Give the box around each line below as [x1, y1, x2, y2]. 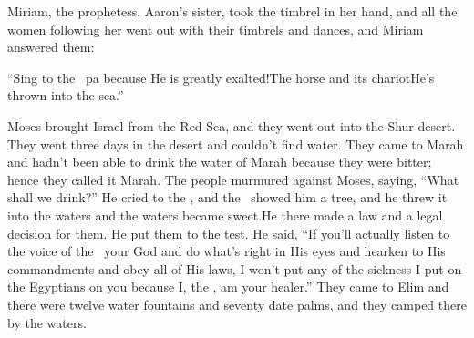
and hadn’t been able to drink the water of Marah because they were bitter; [7, 152, 432, 171]
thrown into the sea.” [7, 86, 124, 105]
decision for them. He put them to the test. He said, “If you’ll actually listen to [7, 223, 450, 242]
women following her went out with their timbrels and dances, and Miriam [7, 19, 424, 38]
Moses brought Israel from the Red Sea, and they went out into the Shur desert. [7, 116, 456, 135]
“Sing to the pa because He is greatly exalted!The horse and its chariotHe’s [7, 67, 435, 87]
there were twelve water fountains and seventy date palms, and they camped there [7, 294, 467, 313]
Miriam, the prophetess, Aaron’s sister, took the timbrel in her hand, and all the [7, 2, 458, 20]
